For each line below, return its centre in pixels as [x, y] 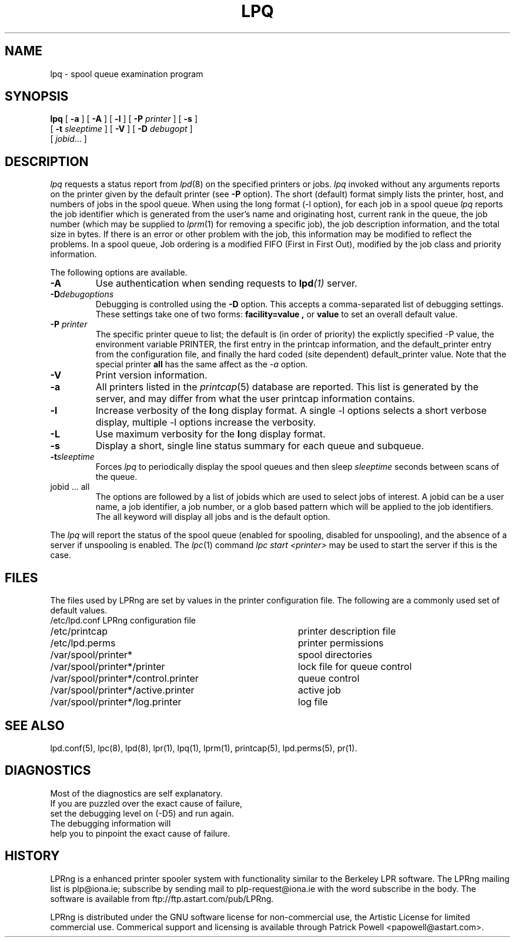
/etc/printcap [79, 631]
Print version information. [151, 375]
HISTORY [32, 856]
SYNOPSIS [37, 97]
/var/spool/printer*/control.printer [124, 679]
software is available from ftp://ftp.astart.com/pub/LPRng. [162, 898]
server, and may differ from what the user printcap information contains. [255, 399]
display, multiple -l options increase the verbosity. [206, 422]
